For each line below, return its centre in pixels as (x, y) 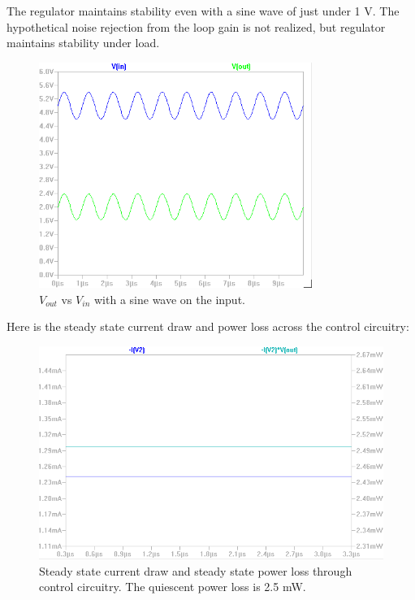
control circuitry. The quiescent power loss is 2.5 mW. (173, 587)
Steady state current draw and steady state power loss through (196, 570)
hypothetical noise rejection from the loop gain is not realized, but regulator (196, 26)
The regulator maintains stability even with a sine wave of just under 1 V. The (203, 11)
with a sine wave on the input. (170, 299)
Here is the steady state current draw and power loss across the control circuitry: (208, 326)
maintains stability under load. (83, 43)
